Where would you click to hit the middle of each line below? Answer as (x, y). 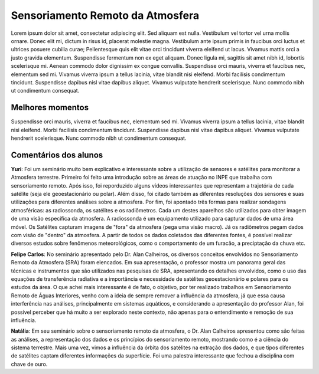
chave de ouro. (29, 364)
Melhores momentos (50, 108)
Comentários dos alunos (57, 155)
